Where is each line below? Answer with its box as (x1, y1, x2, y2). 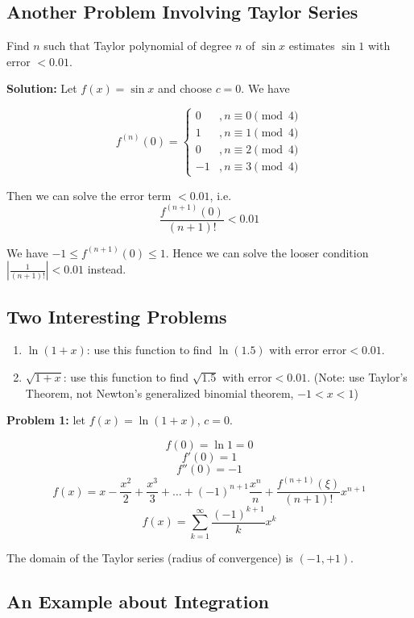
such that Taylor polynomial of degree (43, 37, 232, 54)
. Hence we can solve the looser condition (165, 244, 369, 261)
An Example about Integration (6, 588, 269, 613)
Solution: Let (6, 80, 77, 97)
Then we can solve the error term (6, 186, 172, 203)
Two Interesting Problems (6, 303, 227, 328)
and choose (158, 80, 212, 97)
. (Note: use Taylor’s (307, 369, 408, 386)
